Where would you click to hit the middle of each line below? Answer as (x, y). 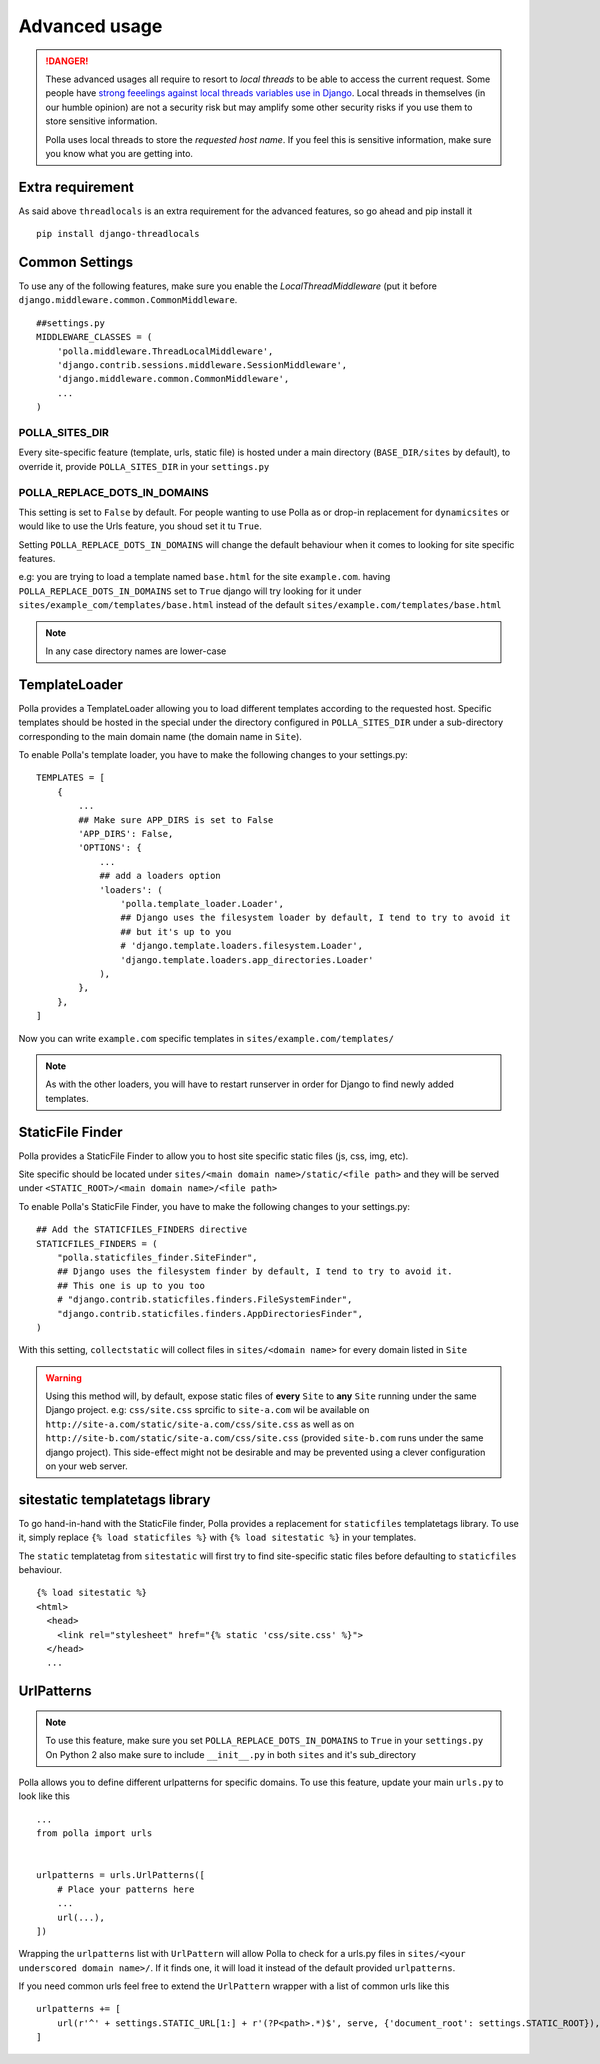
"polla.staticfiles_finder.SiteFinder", (157, 1257)
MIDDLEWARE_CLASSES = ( (94, 337)
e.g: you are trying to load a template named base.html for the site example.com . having (204, 577)
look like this (44, 1796)
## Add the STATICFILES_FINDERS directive (142, 1229)
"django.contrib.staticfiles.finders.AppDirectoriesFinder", (210, 1313)
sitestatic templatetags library (114, 1499)
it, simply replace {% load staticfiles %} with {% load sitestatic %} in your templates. (217, 1537)
